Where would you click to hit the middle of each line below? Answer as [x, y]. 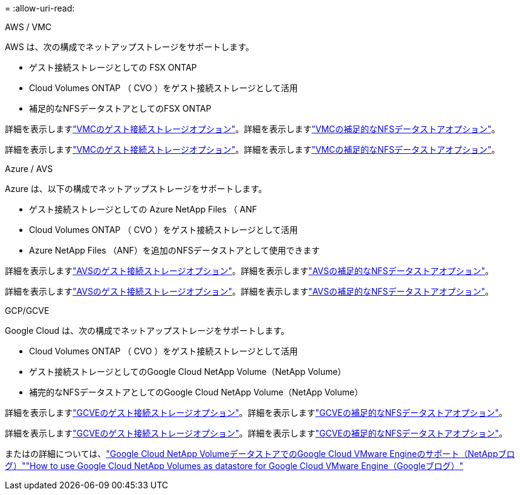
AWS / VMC [28, 27]
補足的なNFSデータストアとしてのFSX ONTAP [120, 108]
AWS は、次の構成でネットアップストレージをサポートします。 [129, 47]
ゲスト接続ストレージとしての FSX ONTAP [113, 67]
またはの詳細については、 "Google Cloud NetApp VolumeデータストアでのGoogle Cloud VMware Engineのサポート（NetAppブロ [260, 454]
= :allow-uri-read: [40, 8]
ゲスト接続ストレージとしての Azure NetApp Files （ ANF [143, 209]
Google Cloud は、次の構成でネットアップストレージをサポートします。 [147, 331]
